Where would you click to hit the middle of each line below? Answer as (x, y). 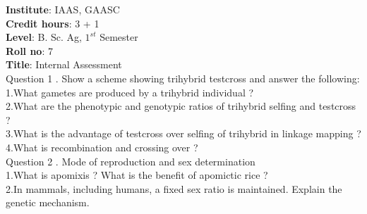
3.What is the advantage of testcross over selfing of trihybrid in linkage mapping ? (183, 133)
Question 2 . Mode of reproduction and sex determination (131, 161)
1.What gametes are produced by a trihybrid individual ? (130, 92)
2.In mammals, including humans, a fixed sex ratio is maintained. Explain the (174, 188)
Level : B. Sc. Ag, (44, 37)
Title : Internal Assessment (64, 64)
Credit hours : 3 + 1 (53, 23)
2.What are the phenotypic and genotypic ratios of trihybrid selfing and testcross (181, 106)
